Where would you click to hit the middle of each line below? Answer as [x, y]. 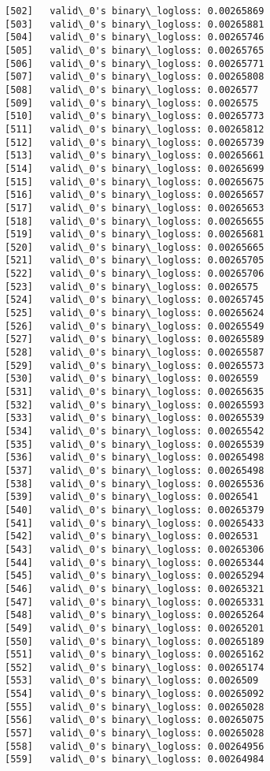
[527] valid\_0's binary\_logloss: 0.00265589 [135, 339]
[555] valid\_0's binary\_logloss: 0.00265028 [135, 707]
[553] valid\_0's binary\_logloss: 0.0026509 [132, 681]
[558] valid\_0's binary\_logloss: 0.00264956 [135, 746]
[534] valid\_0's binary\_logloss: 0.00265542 [135, 431]
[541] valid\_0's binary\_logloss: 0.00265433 [135, 523]
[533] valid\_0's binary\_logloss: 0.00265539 [135, 418]
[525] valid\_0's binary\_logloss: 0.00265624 [135, 313]
